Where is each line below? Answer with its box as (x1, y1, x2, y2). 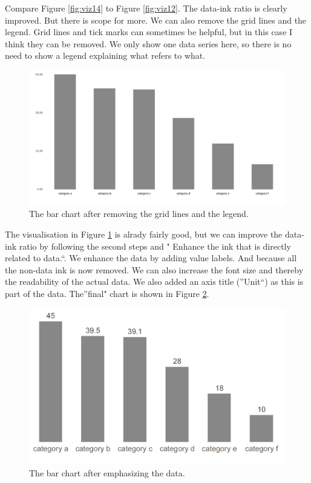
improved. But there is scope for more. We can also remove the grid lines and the (5, 13, 307, 26)
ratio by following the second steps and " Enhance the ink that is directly (19, 239, 291, 252)
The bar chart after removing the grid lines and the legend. (29, 207, 249, 220)
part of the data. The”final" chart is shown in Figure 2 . (5, 287, 209, 299)
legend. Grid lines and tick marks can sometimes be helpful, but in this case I (5, 25, 293, 38)
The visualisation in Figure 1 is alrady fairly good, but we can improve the (5, 227, 283, 240)
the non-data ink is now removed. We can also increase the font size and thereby (5, 263, 304, 276)
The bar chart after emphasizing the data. (29, 466, 185, 479)
